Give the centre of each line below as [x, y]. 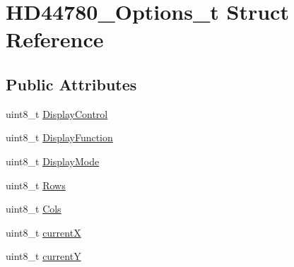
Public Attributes [71, 84]
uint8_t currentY [43, 256]
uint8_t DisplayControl [57, 113]
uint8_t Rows [36, 185]
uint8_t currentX [43, 232]
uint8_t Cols [34, 209]
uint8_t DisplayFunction [59, 137]
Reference [55, 39]
